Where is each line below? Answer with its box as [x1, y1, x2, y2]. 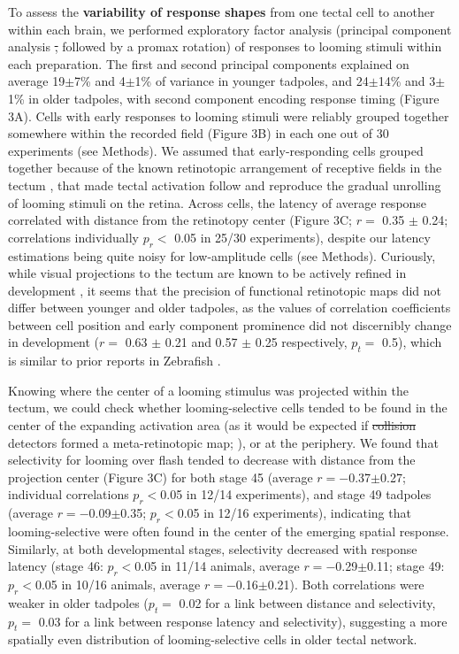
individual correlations [8, 485, 129, 504]
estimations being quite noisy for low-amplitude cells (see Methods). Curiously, [8, 246, 436, 265]
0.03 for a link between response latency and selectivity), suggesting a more [38, 612, 448, 630]
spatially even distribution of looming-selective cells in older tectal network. [8, 630, 417, 649]
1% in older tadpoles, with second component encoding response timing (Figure [8, 88, 440, 107]
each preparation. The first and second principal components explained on [8, 54, 409, 73]
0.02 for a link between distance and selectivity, [179, 593, 436, 612]
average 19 [8, 72, 65, 90]
